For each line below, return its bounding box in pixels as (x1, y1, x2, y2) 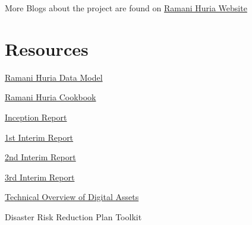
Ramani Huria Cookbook (5, 91, 96, 103)
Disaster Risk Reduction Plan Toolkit (5, 210, 142, 223)
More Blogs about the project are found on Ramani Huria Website (5, 2, 247, 14)
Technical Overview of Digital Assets (5, 191, 139, 203)
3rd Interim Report (5, 170, 75, 183)
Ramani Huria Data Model (5, 71, 103, 83)
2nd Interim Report (5, 151, 76, 163)
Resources (5, 36, 89, 61)
